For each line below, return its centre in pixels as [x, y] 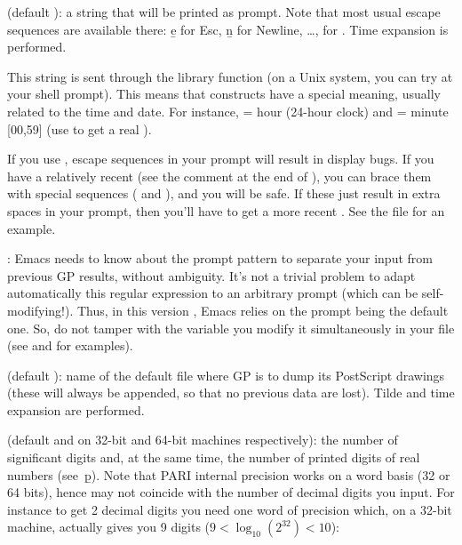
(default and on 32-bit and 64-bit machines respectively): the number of [203, 440]
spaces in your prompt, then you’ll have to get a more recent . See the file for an [226, 210]
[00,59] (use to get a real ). [80, 128]
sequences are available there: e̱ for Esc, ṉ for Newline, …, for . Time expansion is [228, 29]
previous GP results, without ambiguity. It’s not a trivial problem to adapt [211, 275]
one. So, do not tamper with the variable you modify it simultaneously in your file [231, 328]
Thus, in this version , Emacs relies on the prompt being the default [263, 310]
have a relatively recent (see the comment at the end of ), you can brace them [219, 176]
